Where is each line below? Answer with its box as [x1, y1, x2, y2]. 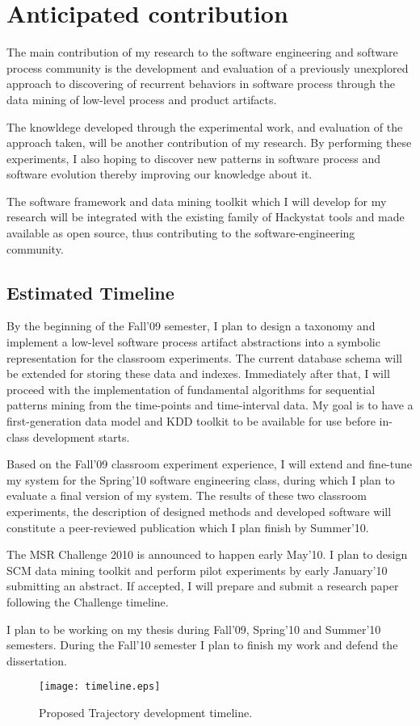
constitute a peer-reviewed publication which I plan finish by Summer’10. [6, 518, 369, 535]
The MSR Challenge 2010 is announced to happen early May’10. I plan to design [6, 546, 408, 563]
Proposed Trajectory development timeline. [39, 703, 253, 720]
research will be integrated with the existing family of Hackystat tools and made [6, 208, 405, 225]
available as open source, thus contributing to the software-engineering [6, 225, 355, 241]
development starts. [32, 428, 130, 445]
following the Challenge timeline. [6, 593, 169, 610]
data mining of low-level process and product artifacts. [6, 90, 277, 107]
